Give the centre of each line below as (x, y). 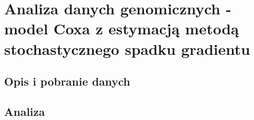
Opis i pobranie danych (67, 81)
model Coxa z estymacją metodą (122, 28)
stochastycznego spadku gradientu (127, 48)
